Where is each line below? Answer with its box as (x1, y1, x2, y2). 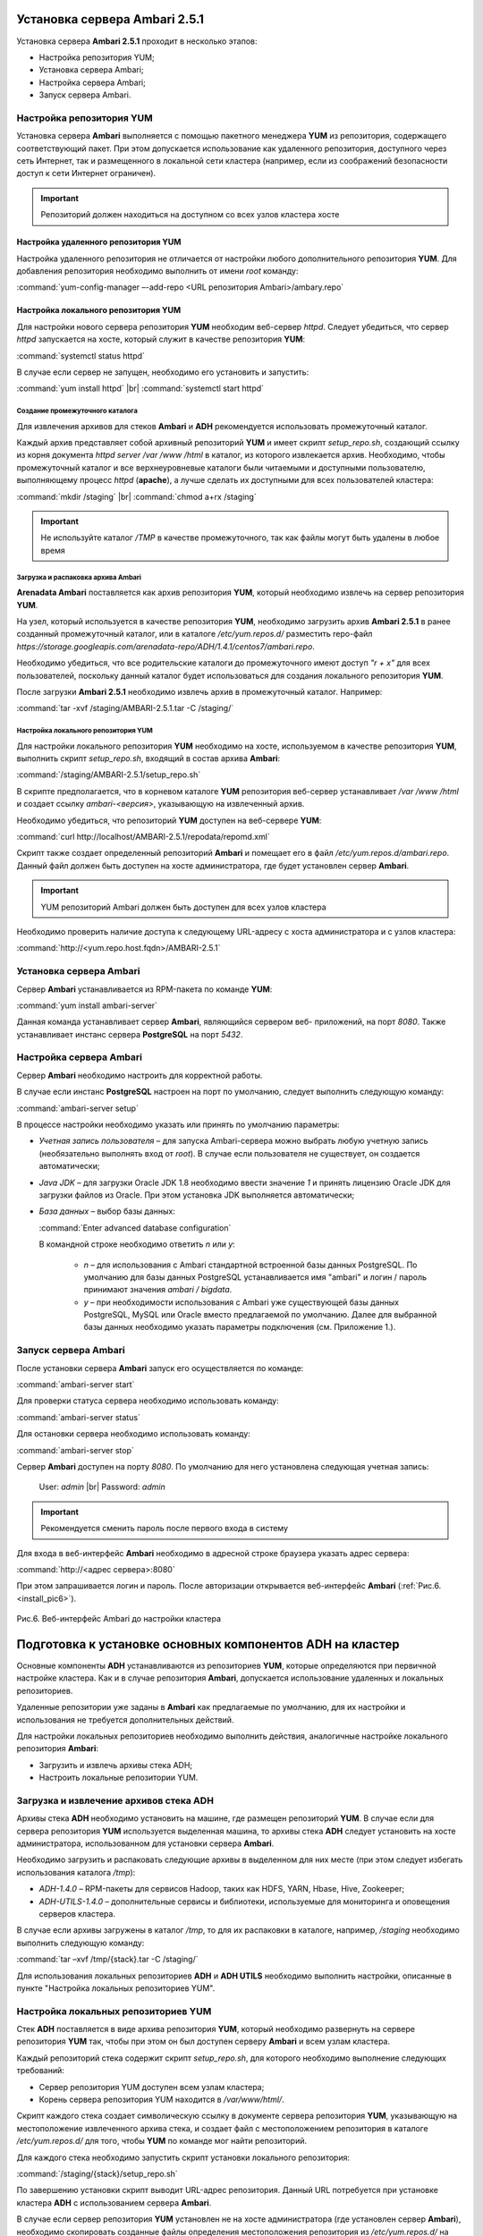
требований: (16, 2065, 64, 2076)
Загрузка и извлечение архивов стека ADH (16, 1794, 215, 1807)
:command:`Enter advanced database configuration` (38, 1222, 232, 1233)
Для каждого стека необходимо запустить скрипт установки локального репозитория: (16, 2152, 351, 2163)
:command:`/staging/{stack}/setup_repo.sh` (16, 2168, 178, 2179)
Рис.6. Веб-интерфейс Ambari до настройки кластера (16, 1613, 222, 1624)
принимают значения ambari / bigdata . (83, 1284, 233, 1295)
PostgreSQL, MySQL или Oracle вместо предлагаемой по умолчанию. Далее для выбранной (83, 1309, 437, 1320)
